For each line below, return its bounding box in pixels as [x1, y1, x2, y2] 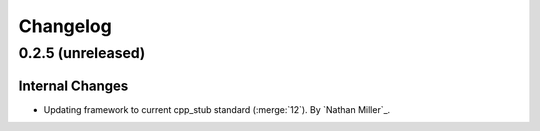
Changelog [18, 15, 112, 37]
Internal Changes [18, 77, 129, 94]
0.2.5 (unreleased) [18, 44, 146, 62]
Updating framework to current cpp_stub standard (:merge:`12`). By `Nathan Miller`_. [43, 103, 391, 115]
